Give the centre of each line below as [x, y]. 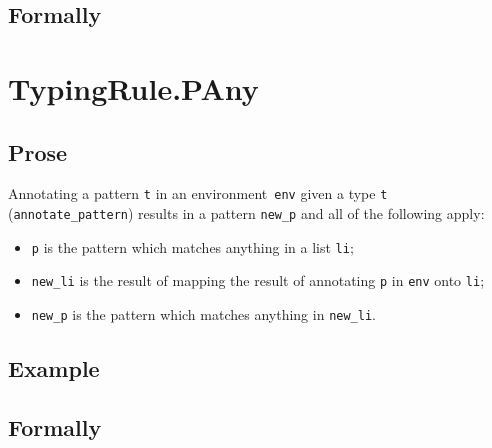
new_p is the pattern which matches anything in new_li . [203, 313]
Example [54, 368]
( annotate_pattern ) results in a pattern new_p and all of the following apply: [246, 213]
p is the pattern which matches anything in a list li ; [192, 246]
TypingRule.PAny [133, 87]
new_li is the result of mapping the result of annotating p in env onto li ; [258, 280]
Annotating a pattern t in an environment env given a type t [198, 193]
